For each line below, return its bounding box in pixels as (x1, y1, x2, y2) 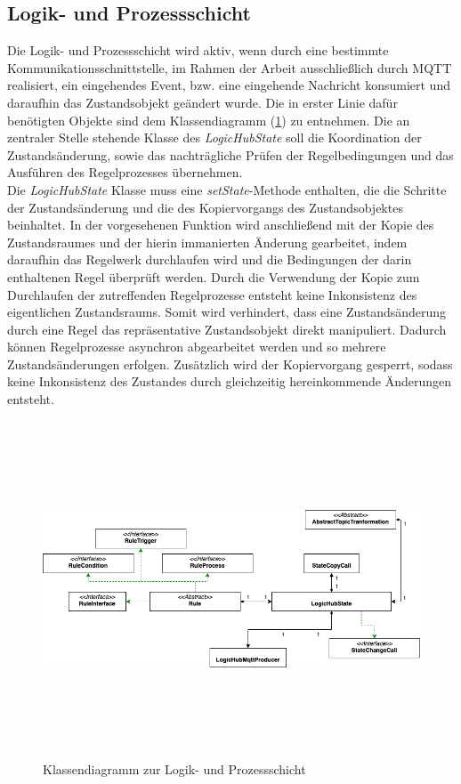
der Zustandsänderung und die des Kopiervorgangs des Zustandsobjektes (7, 198, 403, 216)
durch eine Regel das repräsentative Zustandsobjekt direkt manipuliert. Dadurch (7, 319, 447, 338)
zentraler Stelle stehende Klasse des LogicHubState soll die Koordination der (7, 128, 422, 147)
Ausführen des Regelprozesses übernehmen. (7, 163, 243, 182)
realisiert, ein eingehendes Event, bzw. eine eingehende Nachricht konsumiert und (7, 76, 450, 94)
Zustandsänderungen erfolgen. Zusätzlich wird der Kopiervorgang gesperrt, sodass (7, 354, 453, 373)
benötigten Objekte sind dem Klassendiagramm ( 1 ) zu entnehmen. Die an (7, 110, 410, 129)
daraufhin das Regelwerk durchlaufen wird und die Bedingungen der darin (7, 250, 412, 269)
